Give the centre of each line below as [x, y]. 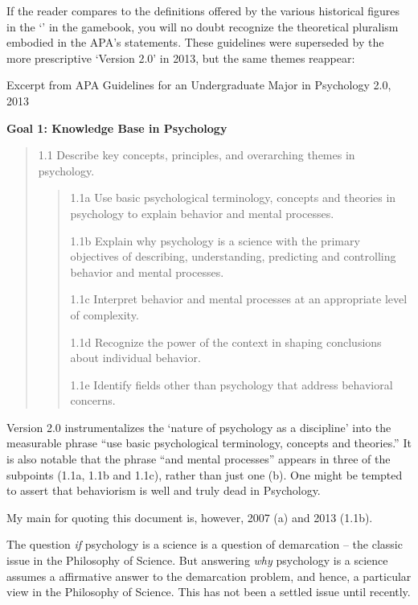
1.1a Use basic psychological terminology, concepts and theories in [233, 198]
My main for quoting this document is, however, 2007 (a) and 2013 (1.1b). [190, 517]
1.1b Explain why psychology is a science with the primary [215, 240]
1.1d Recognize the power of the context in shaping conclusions [226, 342]
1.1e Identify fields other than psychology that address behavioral [232, 384]
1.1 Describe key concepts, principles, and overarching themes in [197, 155]
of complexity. [104, 314]
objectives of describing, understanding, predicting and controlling [233, 256]
